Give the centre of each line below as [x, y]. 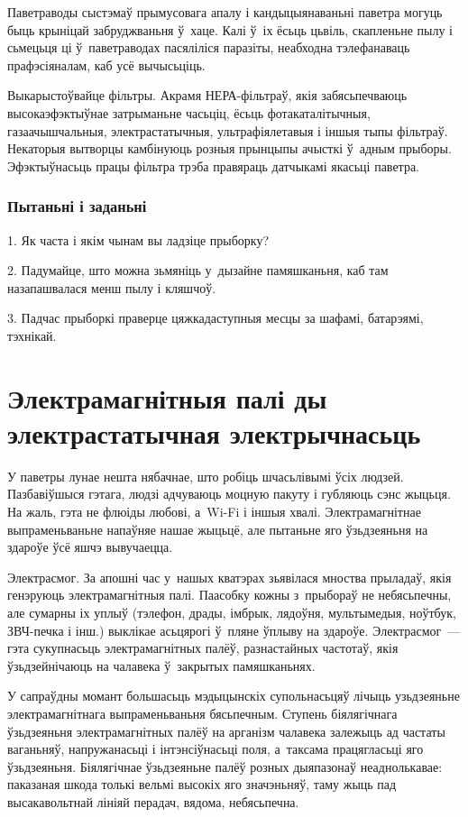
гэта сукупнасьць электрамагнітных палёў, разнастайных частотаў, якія [203, 648]
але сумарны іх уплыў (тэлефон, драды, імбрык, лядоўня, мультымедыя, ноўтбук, [232, 612]
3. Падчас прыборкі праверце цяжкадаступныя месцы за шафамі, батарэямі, [216, 318]
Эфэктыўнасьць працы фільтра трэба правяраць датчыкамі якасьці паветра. [213, 165]
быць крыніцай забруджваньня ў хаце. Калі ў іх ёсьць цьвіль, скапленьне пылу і [230, 29]
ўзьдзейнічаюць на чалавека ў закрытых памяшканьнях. [161, 665]
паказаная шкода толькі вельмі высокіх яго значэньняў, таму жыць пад [202, 784]
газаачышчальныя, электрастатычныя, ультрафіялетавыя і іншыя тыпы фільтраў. [228, 130]
